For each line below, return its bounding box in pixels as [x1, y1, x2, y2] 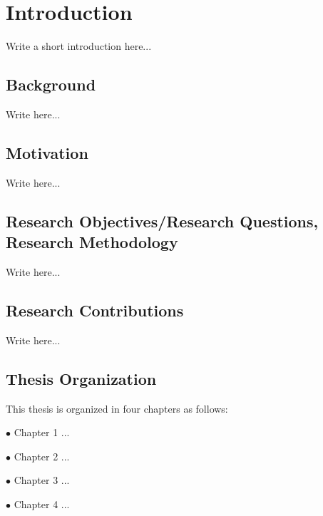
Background [6, 73, 96, 96]
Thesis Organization [6, 367, 157, 389]
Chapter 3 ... [14, 473, 70, 487]
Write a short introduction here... [6, 38, 152, 53]
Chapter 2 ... [14, 448, 70, 463]
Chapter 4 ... [14, 496, 70, 511]
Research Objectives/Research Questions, [6, 210, 319, 232]
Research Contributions [6, 299, 184, 321]
